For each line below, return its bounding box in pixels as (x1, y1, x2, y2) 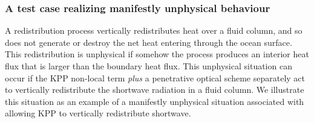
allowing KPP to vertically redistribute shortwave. (5, 107, 191, 119)
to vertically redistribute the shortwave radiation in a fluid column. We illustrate (5, 83, 304, 96)
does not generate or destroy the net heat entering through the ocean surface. (5, 36, 292, 48)
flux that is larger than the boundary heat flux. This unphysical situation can (5, 60, 292, 72)
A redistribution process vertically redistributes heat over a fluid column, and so (5, 24, 303, 37)
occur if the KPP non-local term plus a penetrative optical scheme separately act (5, 71, 305, 84)
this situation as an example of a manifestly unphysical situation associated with (5, 95, 304, 107)
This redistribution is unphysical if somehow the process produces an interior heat (5, 48, 309, 60)
